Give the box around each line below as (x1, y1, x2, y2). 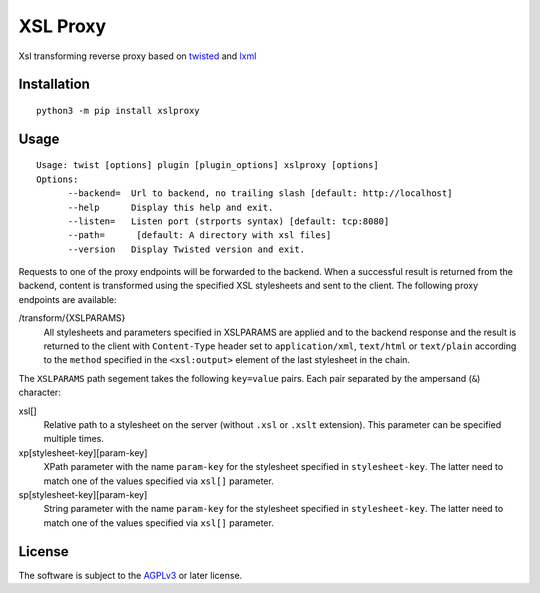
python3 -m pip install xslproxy (36, 105, 200, 116)
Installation (18, 76, 90, 93)
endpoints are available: (18, 293, 117, 305)
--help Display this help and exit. (67, 201, 274, 213)
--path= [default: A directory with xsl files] (67, 230, 332, 241)
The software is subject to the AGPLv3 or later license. (18, 569, 243, 581)
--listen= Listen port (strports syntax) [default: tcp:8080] (67, 215, 390, 227)
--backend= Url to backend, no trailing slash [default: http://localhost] (67, 188, 453, 199)
